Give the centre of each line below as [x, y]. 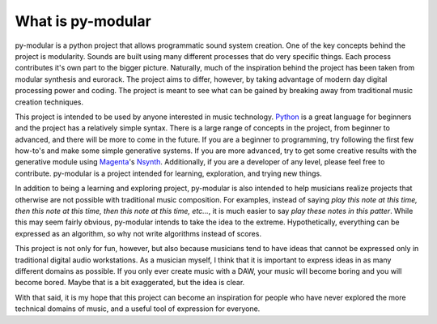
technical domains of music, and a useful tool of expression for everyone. [138, 309]
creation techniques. [49, 102]
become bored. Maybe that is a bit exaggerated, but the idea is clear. [130, 283]
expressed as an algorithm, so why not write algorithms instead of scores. [138, 233]
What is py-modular [83, 21]
